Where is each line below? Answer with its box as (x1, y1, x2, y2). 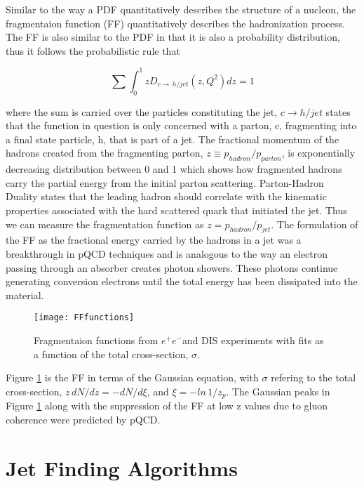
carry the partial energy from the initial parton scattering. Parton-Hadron (6, 175, 324, 190)
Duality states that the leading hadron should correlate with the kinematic (6, 189, 327, 204)
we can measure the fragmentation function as (6, 216, 204, 231)
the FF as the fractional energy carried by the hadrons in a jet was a (6, 232, 302, 247)
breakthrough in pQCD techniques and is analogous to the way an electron (6, 247, 328, 261)
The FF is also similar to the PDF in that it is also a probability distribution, (6, 29, 340, 44)
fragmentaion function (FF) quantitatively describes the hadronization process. (6, 15, 345, 30)
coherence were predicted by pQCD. (6, 412, 161, 426)
